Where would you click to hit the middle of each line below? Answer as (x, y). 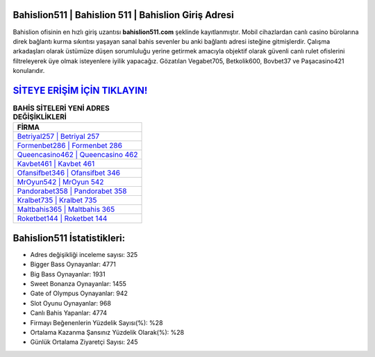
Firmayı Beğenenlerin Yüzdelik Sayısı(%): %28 (97, 322)
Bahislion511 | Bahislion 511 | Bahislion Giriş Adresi (123, 15)
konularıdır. (29, 71)
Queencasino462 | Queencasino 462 (77, 155)
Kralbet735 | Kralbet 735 (57, 200)
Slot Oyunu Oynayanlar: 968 (70, 303)
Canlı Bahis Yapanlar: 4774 (69, 313)
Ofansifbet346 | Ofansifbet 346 (69, 173)
